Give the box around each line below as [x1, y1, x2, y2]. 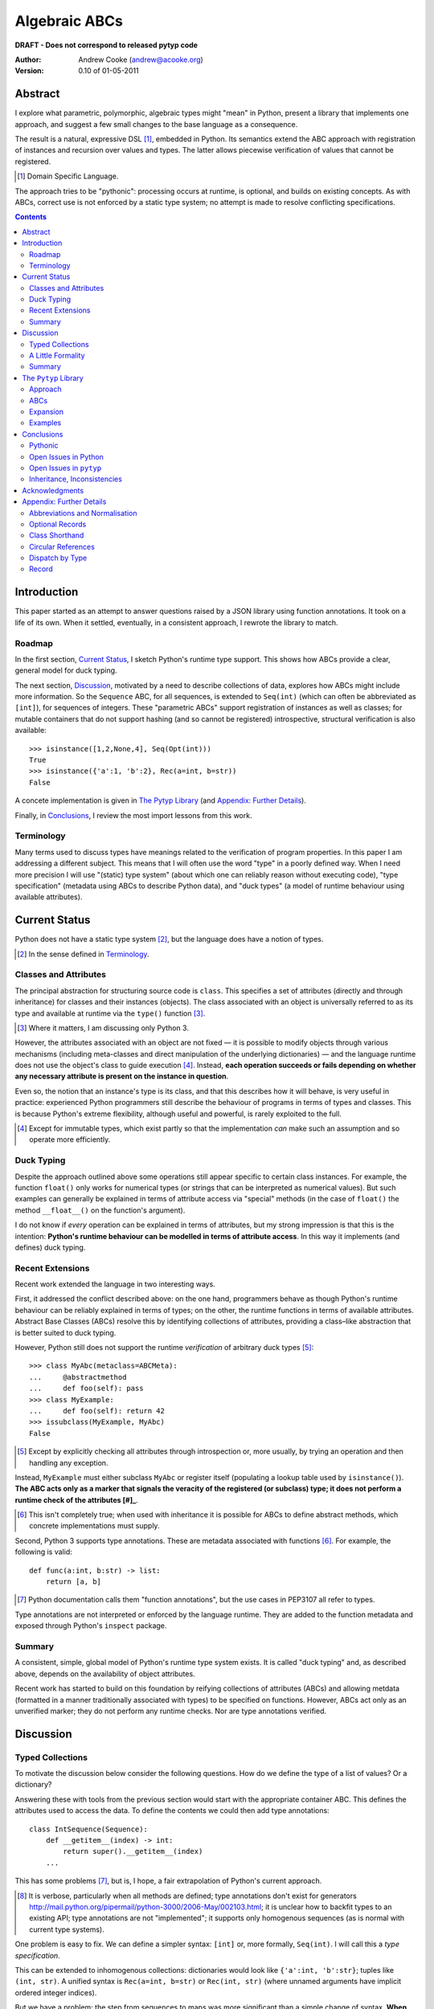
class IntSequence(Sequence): [29, 1824, 149, 1834]
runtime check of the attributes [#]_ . [14, 1495, 138, 1504]
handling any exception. [29, 1458, 108, 1467]
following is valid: [14, 1547, 72, 1557]
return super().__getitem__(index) [63, 1847, 203, 1856]
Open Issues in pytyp [29, 463, 102, 473]
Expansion [29, 407, 64, 416]
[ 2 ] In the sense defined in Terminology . [17, 949, 149, 959]
